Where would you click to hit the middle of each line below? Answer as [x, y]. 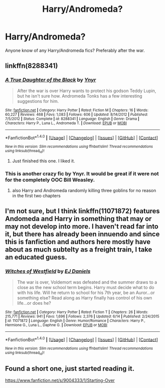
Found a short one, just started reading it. [70, 369]
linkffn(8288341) [31, 66]
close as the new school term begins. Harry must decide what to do [86, 287]
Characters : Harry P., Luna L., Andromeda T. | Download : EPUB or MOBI [66, 123]
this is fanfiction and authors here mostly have [78, 242]
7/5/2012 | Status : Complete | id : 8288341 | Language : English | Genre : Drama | [72, 119]
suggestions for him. [38, 101]
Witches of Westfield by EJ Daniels [48, 271]
